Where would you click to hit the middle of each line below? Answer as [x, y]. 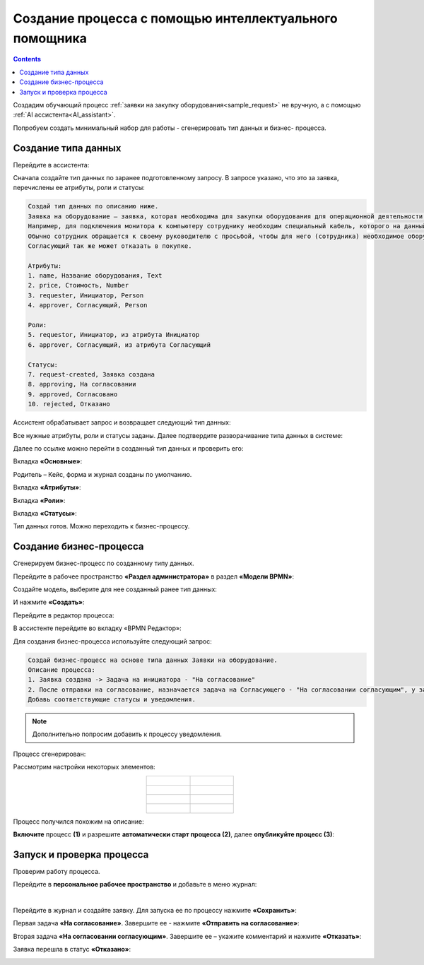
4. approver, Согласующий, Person [88, 305]
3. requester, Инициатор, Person [86, 295]
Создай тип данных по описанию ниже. [93, 206]
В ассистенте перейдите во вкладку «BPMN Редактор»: [97, 628]
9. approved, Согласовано [73, 394]
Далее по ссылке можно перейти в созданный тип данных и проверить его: [128, 448]
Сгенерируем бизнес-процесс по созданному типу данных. [104, 563]
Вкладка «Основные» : [48, 461]
